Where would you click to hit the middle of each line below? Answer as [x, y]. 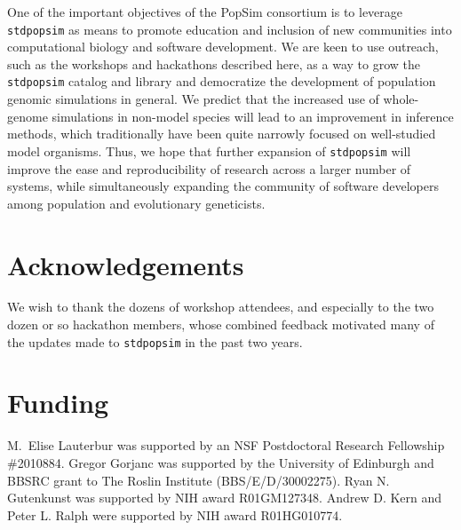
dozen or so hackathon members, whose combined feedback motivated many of [221, 324]
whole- [401, 99]
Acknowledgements [126, 264]
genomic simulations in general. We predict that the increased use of [193, 99]
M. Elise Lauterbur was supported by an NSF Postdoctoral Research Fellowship [226, 445]
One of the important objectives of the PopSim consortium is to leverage [205, 12]
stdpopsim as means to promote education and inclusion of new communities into [230, 29]
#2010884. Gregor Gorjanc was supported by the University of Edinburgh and [221, 463]
